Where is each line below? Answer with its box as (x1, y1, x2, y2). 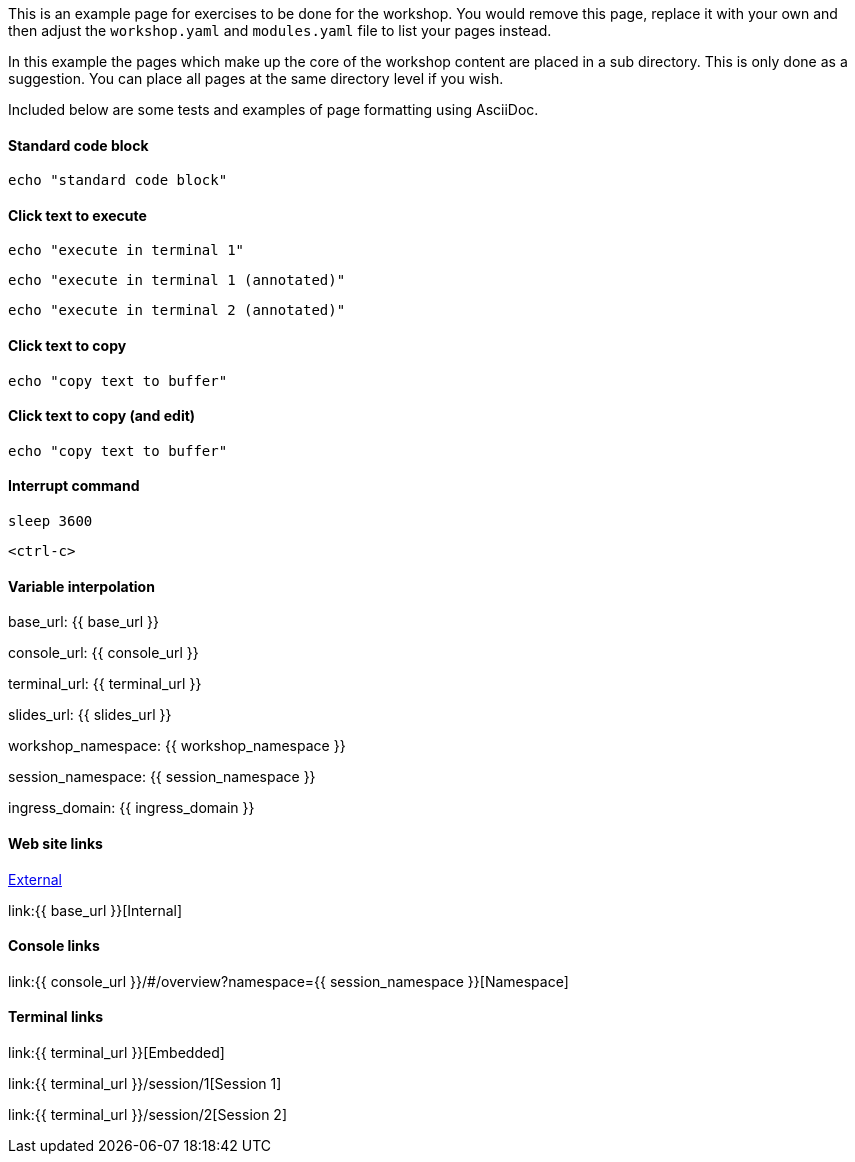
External (8, 870, 62, 888)
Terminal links (8, 1008, 104, 1026)
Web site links (8, 834, 103, 852)
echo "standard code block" (8, 172, 228, 189)
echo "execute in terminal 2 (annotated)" (8, 302, 346, 319)
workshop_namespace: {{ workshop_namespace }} (8, 737, 346, 755)
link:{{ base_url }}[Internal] (8, 901, 183, 919)
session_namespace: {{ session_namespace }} (8, 768, 316, 786)
